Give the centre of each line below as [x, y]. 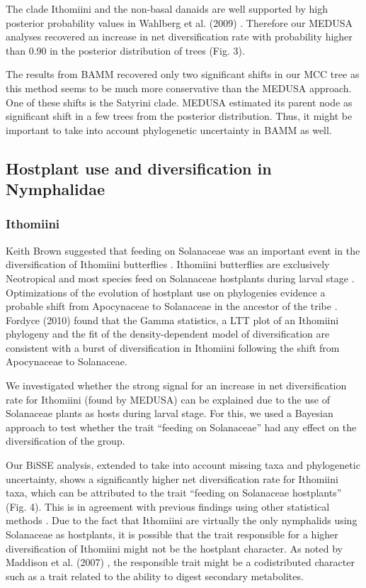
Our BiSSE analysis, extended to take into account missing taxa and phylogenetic [183, 465]
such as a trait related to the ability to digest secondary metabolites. [155, 576]
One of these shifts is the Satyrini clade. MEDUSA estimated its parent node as [179, 102]
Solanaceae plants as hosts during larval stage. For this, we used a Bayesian [170, 413]
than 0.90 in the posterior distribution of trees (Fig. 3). [125, 50]
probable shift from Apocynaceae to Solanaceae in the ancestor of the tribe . [172, 306]
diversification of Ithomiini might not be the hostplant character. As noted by [174, 548]
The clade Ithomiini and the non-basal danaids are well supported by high [167, 9]
